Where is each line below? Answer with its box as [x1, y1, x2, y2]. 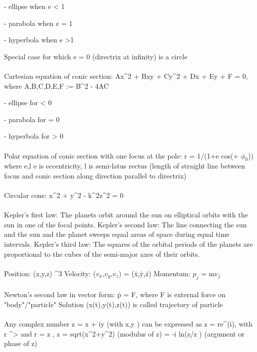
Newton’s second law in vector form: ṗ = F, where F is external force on [4, 289, 226, 300]
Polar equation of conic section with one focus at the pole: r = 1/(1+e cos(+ [4, 150, 239, 161]
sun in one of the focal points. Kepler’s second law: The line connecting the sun [4, 219, 247, 229]
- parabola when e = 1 [4, 17, 73, 28]
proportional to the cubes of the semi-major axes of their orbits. [4, 248, 200, 259]
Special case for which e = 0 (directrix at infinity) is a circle [4, 51, 188, 61]
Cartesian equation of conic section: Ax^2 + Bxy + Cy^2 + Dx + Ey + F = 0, [4, 70, 248, 81]
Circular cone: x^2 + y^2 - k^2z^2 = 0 [4, 190, 124, 200]
